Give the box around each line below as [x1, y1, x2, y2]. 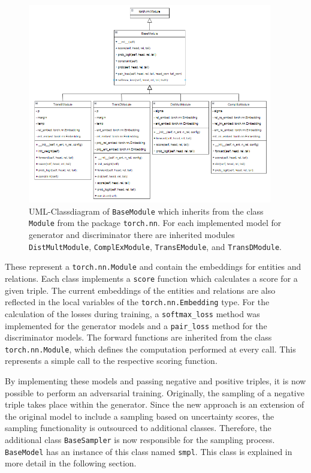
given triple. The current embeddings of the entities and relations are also [5, 284, 276, 296]
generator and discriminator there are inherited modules [29, 228, 235, 241]
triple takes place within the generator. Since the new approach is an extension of [5, 398, 304, 411]
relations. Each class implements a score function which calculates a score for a [5, 272, 298, 285]
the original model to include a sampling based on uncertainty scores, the [5, 409, 274, 422]
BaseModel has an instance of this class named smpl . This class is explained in [5, 445, 292, 457]
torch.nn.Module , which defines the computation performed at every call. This [5, 342, 296, 355]
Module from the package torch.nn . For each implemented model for [29, 216, 282, 229]
